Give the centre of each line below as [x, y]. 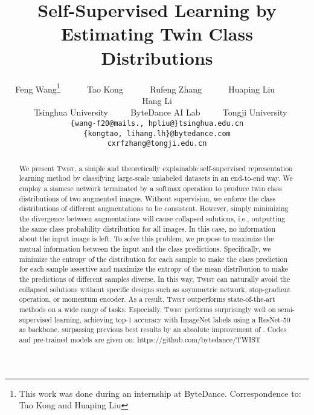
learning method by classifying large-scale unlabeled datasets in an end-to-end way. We [156, 178]
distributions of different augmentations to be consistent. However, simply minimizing [154, 208]
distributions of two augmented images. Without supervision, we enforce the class [147, 198]
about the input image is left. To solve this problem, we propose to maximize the [146, 239]
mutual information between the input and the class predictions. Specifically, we [145, 248]
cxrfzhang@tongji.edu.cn [157, 144]
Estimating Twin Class [157, 34]
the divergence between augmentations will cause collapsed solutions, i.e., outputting [152, 218]
